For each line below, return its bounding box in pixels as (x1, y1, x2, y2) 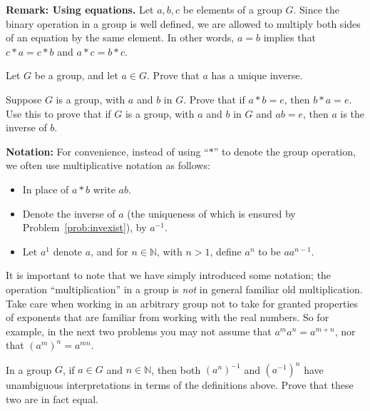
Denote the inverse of (22, 205, 115, 220)
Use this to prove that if (6, 106, 111, 121)
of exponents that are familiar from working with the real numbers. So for (6, 310, 329, 325)
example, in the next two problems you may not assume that (6, 323, 272, 338)
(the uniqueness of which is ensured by (127, 205, 296, 220)
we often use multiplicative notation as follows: (6, 158, 210, 173)
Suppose (6, 91, 42, 106)
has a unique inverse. (211, 68, 303, 83)
